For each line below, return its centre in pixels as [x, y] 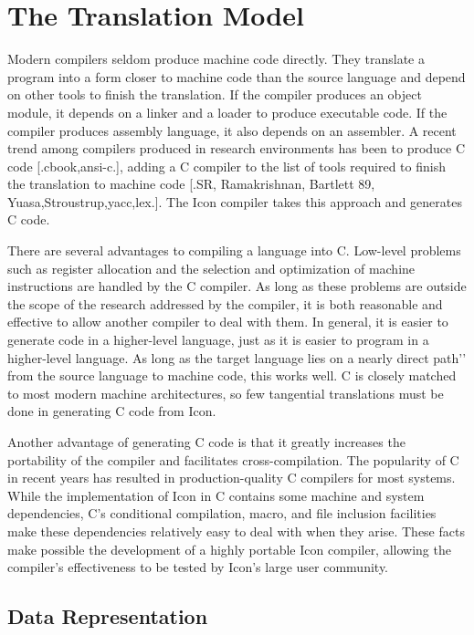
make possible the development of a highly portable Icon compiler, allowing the [229, 549]
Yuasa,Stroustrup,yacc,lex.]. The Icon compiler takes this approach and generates [235, 201]
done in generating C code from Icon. [112, 411]
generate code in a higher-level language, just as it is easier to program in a [218, 340]
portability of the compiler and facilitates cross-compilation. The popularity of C [233, 459]
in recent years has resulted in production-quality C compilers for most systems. [232, 478]
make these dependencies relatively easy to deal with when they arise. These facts [236, 531]
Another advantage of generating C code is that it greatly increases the [206, 442]
